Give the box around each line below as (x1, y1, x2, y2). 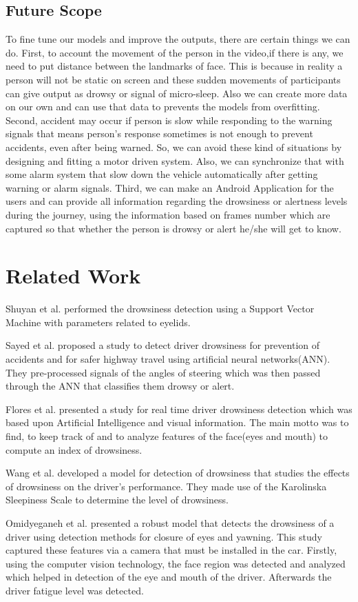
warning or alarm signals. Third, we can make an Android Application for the (6, 180, 334, 194)
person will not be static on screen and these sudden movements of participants (6, 72, 341, 86)
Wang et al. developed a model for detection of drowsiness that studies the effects (6, 465, 350, 480)
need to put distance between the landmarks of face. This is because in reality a (6, 59, 343, 73)
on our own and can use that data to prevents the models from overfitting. (6, 99, 320, 114)
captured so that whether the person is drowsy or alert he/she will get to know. (6, 221, 341, 235)
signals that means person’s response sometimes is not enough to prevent (6, 126, 313, 141)
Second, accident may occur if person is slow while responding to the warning (6, 112, 333, 127)
